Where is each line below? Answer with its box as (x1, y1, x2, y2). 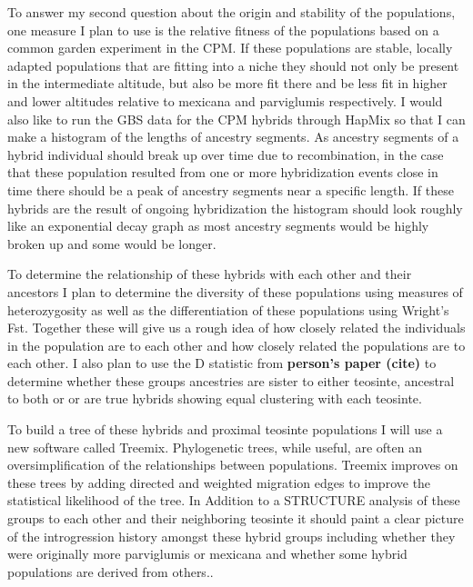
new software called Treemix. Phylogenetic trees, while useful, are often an (7, 437, 422, 456)
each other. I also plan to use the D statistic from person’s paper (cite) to (7, 353, 437, 373)
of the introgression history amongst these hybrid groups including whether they (7, 526, 456, 545)
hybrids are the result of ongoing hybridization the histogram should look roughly (7, 198, 463, 217)
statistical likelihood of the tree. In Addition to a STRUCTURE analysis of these (7, 491, 460, 510)
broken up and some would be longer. (7, 234, 216, 253)
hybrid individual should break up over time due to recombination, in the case (7, 144, 444, 164)
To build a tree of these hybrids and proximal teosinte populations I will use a (7, 420, 443, 439)
